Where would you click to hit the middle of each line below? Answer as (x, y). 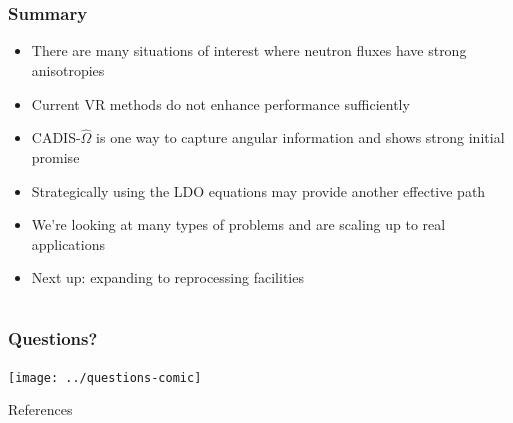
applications (68, 243)
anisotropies (68, 70)
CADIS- (56, 137)
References (40, 409)
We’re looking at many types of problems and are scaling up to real (238, 224)
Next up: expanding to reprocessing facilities (167, 277)
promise (55, 157)
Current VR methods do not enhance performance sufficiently (220, 103)
